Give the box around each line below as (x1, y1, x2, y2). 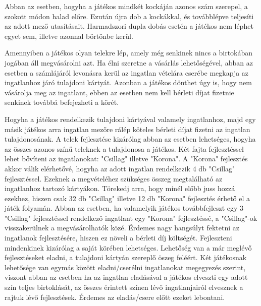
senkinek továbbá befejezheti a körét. (5, 97, 119, 107)
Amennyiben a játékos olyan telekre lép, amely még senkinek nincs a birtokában (5, 47, 253, 58)
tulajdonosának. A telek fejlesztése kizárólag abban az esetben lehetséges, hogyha (5, 134, 256, 144)
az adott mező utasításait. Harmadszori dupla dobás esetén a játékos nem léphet (5, 21, 253, 31)
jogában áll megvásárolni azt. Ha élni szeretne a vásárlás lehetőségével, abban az (5, 57, 253, 68)
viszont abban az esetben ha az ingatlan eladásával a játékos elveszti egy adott (5, 272, 248, 282)
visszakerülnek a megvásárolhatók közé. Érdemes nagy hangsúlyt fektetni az (5, 222, 240, 233)
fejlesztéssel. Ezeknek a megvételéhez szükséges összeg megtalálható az (5, 173, 223, 183)
